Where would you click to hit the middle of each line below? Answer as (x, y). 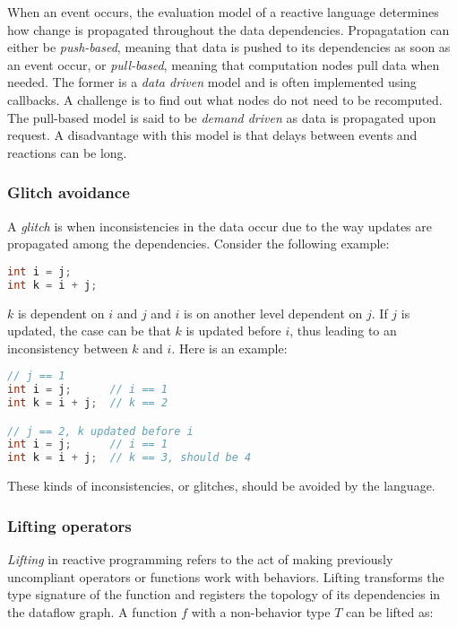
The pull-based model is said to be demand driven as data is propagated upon (222, 117)
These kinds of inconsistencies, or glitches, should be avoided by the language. (221, 486)
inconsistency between (68, 348)
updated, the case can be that (89, 331)
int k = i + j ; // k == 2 (88, 403)
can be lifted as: (390, 611)
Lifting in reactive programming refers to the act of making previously (200, 559)
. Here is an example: (229, 348)
